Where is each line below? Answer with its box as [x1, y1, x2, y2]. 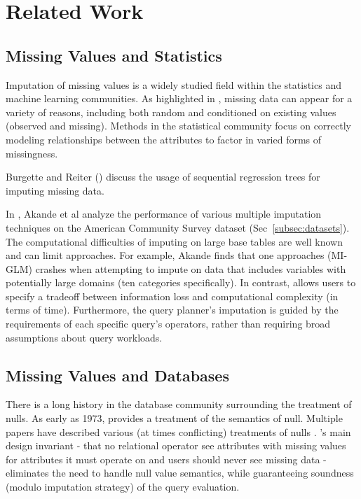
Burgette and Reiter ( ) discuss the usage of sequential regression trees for [6, 169, 320, 184]
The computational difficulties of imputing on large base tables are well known [6, 234, 343, 248]
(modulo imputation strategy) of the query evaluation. [6, 479, 240, 494]
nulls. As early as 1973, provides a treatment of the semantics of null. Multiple [6, 411, 343, 426]
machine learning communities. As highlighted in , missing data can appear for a [6, 91, 353, 106]
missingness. [6, 146, 58, 160]
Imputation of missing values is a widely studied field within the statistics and [6, 77, 341, 92]
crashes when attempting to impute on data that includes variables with [35, 261, 346, 276]
